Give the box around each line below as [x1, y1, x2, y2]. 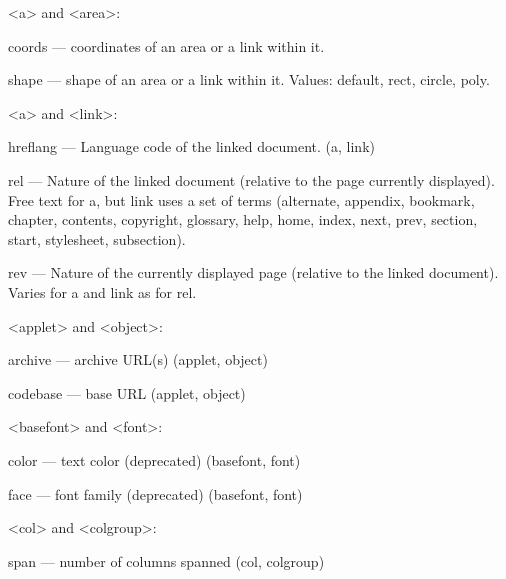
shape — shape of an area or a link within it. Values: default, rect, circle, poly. [8, 69, 490, 90]
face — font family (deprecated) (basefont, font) [8, 483, 303, 504]
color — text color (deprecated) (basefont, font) [8, 449, 301, 470]
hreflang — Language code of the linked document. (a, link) [8, 136, 375, 157]
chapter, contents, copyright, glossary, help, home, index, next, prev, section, [8, 209, 478, 230]
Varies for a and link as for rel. [8, 281, 197, 302]
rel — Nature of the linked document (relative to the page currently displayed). [8, 169, 495, 190]
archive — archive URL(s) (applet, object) [8, 349, 268, 370]
